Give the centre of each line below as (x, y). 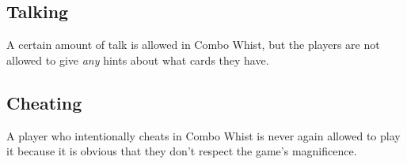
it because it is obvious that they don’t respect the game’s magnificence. (182, 151)
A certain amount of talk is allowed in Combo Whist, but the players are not (193, 45)
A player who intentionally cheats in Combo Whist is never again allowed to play (203, 135)
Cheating (44, 102)
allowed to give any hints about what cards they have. (138, 60)
